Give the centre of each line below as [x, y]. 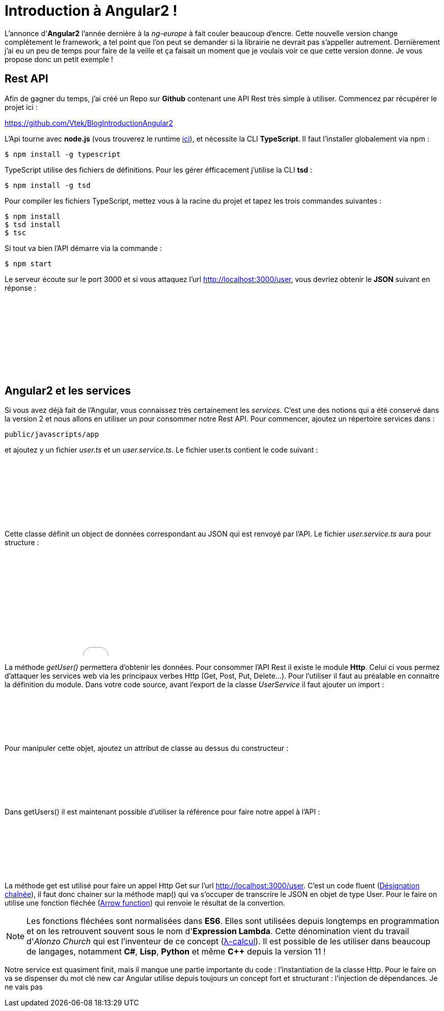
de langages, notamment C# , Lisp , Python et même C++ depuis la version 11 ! [176, 952]
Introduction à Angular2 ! [91, 11]
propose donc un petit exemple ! [59, 59]
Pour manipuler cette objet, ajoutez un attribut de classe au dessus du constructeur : [147, 748]
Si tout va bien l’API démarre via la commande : [83, 248]
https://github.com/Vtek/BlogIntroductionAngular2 [89, 123]
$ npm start [28, 263]
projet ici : [21, 107]
